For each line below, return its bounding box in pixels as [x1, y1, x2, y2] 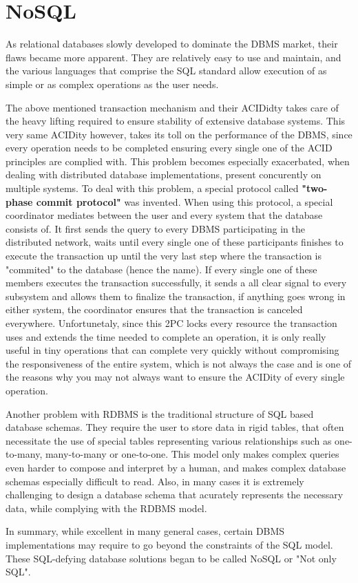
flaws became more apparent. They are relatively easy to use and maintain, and [6, 50, 341, 64]
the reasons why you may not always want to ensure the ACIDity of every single [6, 370, 345, 384]
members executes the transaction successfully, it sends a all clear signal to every [6, 275, 347, 290]
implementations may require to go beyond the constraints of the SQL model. [6, 537, 333, 551]
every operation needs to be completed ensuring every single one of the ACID [6, 140, 333, 155]
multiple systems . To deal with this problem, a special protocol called [6, 181, 299, 195]
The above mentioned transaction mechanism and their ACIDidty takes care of [6, 100, 339, 114]
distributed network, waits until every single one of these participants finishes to [6, 235, 344, 249]
